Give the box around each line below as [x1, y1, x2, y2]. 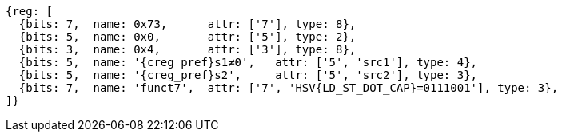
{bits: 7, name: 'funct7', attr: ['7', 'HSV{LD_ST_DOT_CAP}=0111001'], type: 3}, [18, 81, 559, 94]
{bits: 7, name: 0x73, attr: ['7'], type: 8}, [18, 18, 357, 30]
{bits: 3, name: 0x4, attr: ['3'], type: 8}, [18, 43, 357, 56]
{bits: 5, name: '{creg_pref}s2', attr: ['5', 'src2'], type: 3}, [18, 69, 478, 81]
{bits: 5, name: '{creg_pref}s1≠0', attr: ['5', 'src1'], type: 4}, [18, 56, 478, 69]
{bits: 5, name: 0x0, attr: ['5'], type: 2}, [18, 30, 357, 43]
